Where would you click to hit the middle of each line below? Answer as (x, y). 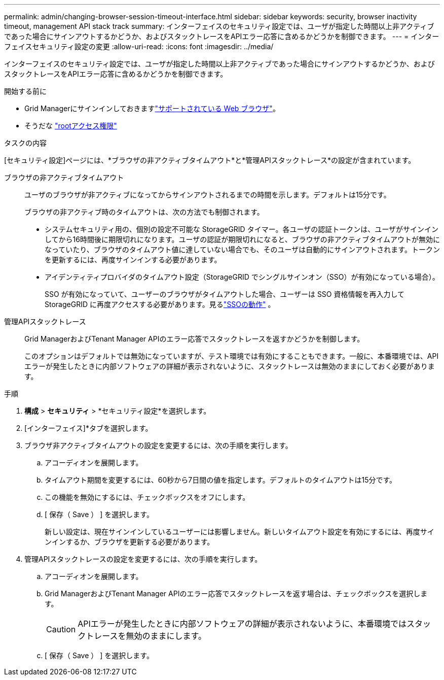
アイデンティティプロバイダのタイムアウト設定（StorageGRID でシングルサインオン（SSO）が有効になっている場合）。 (242, 277)
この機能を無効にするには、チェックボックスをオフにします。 (147, 497)
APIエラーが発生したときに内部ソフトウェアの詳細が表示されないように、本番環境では (242, 624)
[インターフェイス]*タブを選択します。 (88, 428)
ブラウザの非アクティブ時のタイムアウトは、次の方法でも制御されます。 (144, 212)
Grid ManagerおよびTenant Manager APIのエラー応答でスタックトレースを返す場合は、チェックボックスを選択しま (236, 593)
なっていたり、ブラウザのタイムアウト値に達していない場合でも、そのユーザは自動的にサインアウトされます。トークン (242, 249)
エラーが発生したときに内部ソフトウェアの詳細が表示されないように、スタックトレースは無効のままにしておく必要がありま (230, 366)
